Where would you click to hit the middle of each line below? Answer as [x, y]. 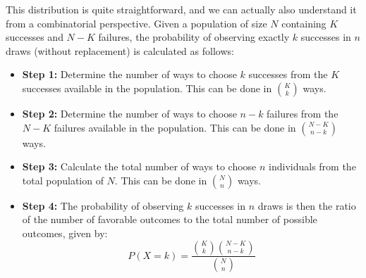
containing [304, 23]
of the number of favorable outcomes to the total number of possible [170, 219]
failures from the [303, 113]
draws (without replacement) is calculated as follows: [120, 50]
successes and [35, 37]
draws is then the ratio [307, 205]
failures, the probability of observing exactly [194, 37]
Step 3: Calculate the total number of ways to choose [139, 166]
